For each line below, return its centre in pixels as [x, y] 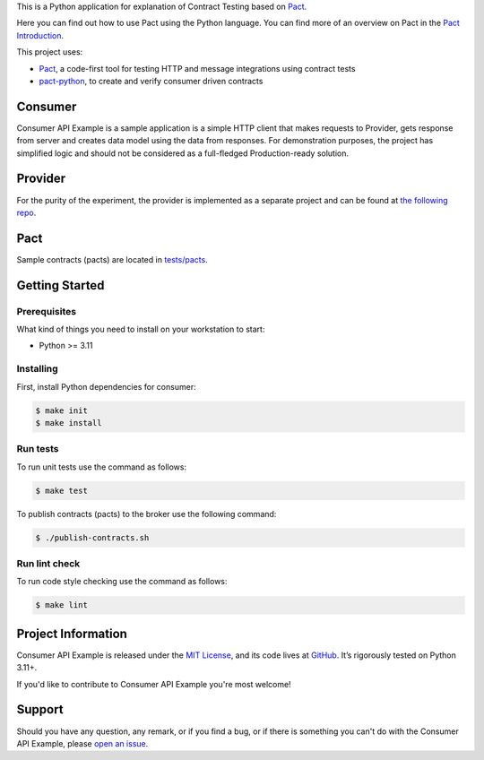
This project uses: [50, 52]
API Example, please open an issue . [82, 743]
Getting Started [60, 285]
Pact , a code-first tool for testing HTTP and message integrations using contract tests [197, 68]
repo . [26, 212]
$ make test [62, 490]
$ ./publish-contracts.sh [92, 537]
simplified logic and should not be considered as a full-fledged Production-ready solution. [183, 153]
